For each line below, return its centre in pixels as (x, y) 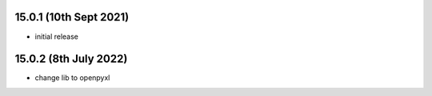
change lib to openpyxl (72, 78)
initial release (57, 36)
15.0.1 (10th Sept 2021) (72, 17)
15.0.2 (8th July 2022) (71, 59)
